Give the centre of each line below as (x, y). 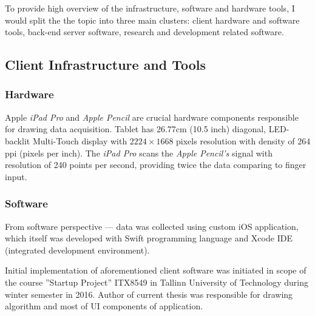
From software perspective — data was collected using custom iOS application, (152, 226)
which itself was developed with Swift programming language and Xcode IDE (149, 238)
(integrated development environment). (77, 250)
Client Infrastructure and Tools (106, 65)
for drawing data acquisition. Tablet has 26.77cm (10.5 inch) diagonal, (135, 129)
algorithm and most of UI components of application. (104, 306)
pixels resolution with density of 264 (243, 140)
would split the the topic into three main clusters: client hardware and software (152, 20)
